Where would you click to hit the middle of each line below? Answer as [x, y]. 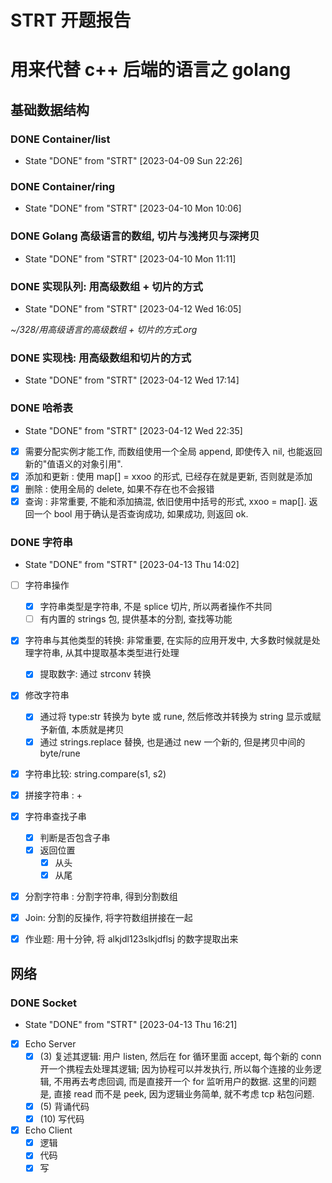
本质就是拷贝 [98, 729]
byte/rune [60, 753]
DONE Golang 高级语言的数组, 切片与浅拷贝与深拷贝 [135, 236]
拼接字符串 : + [53, 795]
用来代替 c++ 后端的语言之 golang [151, 70]
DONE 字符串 [41, 542]
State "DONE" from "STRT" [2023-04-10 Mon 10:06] [133, 208]
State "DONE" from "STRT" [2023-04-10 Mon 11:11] [130, 258]
